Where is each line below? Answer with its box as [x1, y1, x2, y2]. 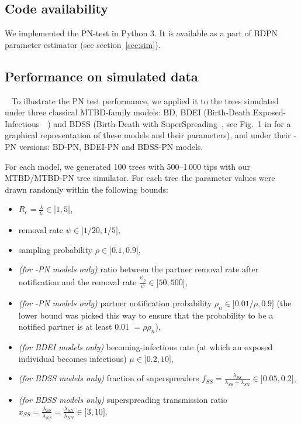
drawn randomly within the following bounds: [5, 183, 168, 195]
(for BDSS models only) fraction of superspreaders [18, 372, 199, 384]
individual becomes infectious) [18, 352, 127, 364]
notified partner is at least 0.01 [18, 320, 130, 333]
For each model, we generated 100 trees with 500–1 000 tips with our [5, 160, 251, 172]
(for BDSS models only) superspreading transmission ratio [18, 394, 227, 406]
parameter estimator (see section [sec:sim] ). [5, 38, 161, 50]
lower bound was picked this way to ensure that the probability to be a [18, 309, 274, 321]
